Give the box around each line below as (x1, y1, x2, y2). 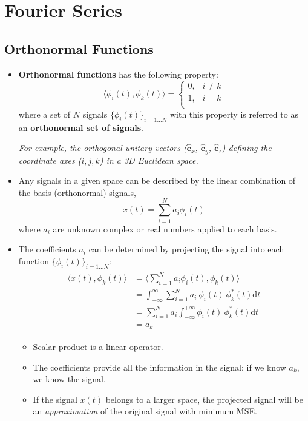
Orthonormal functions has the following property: (18, 67, 218, 80)
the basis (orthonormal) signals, (18, 186, 136, 198)
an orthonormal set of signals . (18, 121, 143, 133)
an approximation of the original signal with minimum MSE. (33, 405, 257, 417)
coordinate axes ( (18, 153, 82, 166)
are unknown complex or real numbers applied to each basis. (53, 222, 277, 235)
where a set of (18, 107, 71, 120)
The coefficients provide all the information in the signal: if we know (33, 360, 286, 373)
